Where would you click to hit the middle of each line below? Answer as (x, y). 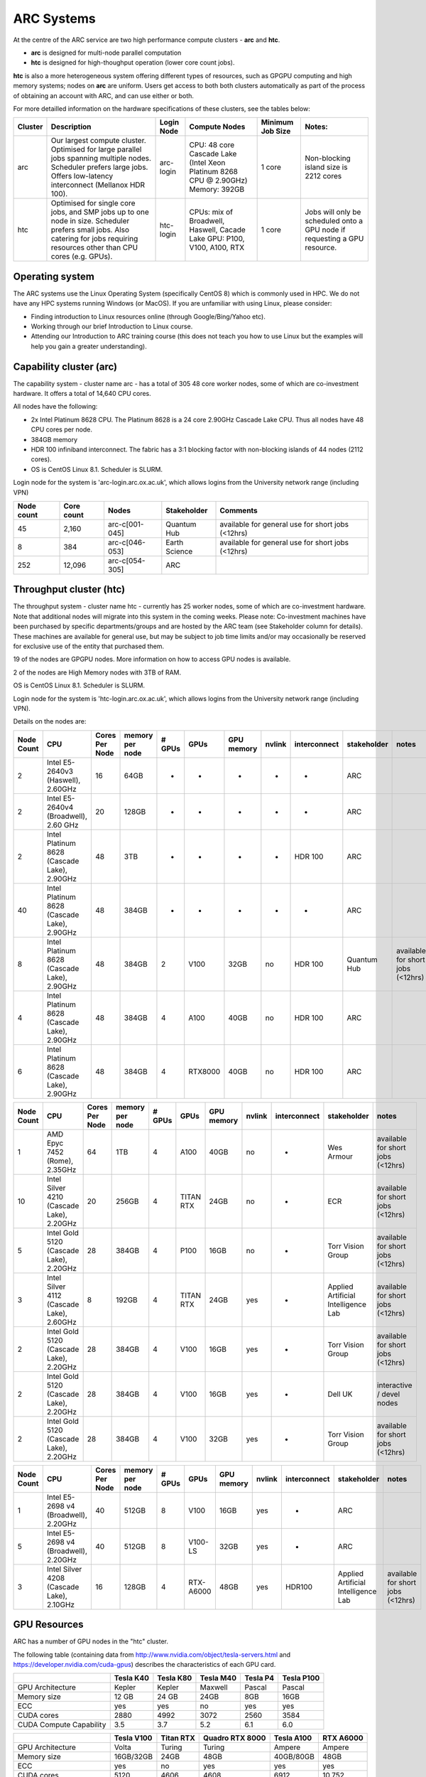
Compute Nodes (217, 127)
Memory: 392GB (217, 190)
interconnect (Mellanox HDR (98, 185)
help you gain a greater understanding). (89, 346)
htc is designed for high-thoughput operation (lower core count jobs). (133, 63)
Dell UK (340, 1394)
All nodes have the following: (55, 407)
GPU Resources (49, 1625)
